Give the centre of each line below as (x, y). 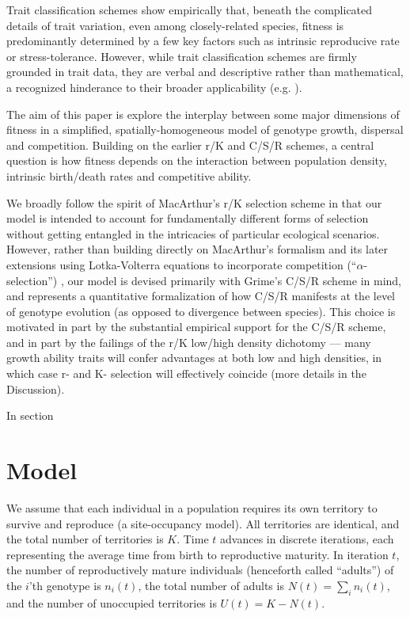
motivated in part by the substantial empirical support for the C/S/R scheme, (196, 327)
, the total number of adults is (211, 585)
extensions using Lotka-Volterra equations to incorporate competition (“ (182, 264)
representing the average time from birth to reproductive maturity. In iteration (197, 554)
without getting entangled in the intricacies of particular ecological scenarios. (193, 233)
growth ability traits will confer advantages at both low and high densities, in (194, 358)
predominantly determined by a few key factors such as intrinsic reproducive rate (203, 41)
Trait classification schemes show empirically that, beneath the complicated (190, 10)
